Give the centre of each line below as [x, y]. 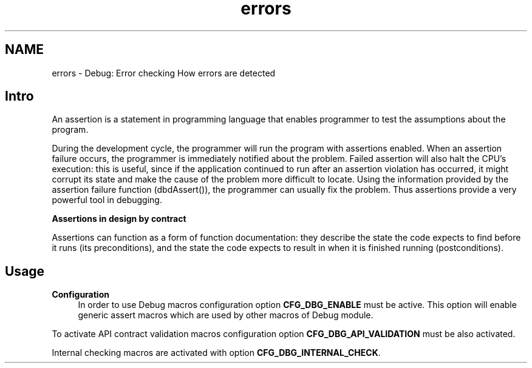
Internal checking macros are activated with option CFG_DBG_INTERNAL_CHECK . [216, 353]
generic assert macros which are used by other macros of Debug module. [226, 315]
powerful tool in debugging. [107, 200]
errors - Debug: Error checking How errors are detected [164, 73]
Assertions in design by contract [119, 219]
